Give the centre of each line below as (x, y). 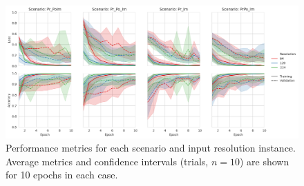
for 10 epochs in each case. (62, 175)
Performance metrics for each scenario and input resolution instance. (151, 148)
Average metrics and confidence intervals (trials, (107, 161)
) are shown (264, 161)
